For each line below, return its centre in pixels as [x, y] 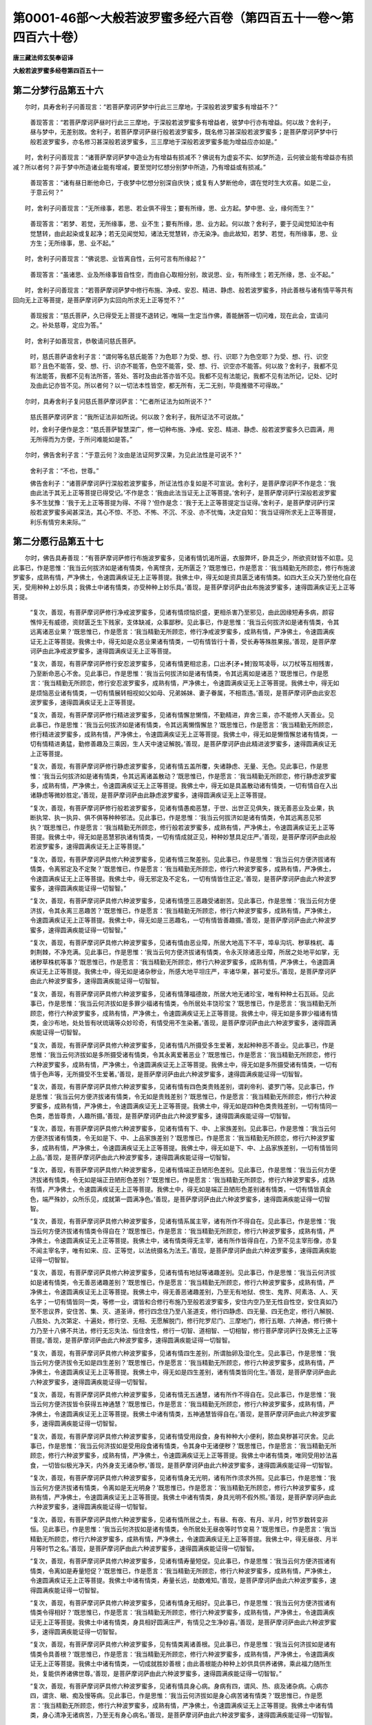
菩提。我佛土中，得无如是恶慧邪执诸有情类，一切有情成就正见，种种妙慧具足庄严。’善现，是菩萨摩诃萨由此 [180, 837]
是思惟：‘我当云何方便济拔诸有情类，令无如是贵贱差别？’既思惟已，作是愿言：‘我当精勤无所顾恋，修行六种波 [183, 1096]
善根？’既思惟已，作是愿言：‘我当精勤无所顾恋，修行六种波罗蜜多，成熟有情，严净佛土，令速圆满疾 [195, 1654]
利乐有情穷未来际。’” [58, 522]
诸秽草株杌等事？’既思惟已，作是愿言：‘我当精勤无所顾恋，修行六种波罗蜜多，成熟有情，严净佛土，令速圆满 [183, 962]
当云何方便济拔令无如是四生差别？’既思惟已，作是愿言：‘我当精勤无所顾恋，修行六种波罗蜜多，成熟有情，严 [183, 1362]
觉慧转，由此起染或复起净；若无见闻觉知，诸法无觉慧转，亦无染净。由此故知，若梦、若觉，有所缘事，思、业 [184, 233]
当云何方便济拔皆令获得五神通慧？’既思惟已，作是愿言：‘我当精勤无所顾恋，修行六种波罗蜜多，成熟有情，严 [183, 1404]
